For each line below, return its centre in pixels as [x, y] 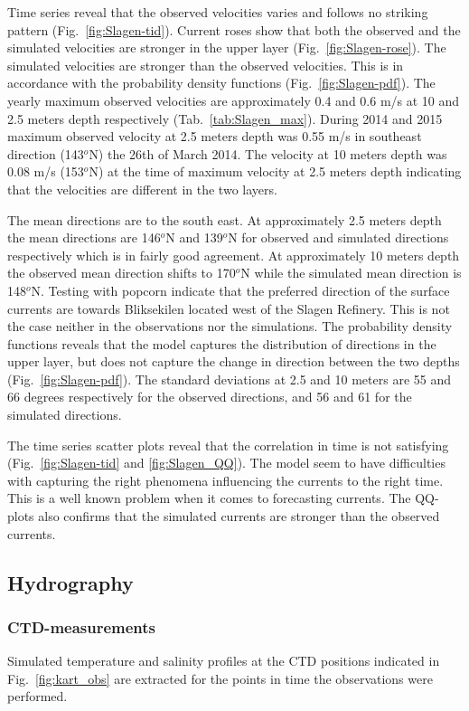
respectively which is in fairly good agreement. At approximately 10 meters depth [234, 255]
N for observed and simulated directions [338, 237]
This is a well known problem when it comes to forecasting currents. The [209, 498]
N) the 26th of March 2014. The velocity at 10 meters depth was [268, 153]
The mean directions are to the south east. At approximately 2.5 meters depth [225, 219]
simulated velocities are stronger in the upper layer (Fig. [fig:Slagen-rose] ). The [227, 47]
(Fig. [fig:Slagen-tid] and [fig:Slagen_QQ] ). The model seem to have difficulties [226, 463]
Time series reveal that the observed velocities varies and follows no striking [218, 12]
